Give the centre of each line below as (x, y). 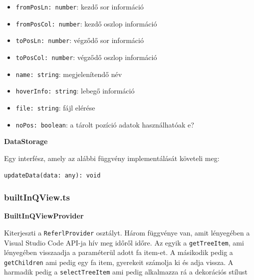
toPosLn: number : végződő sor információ (80, 40)
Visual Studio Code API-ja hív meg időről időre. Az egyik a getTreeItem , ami (124, 242)
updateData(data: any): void (52, 176)
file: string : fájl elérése (55, 107)
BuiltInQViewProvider (44, 216)
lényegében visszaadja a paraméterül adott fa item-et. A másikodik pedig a (119, 252)
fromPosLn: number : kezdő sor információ (80, 6)
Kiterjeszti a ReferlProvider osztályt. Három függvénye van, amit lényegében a (127, 232)
